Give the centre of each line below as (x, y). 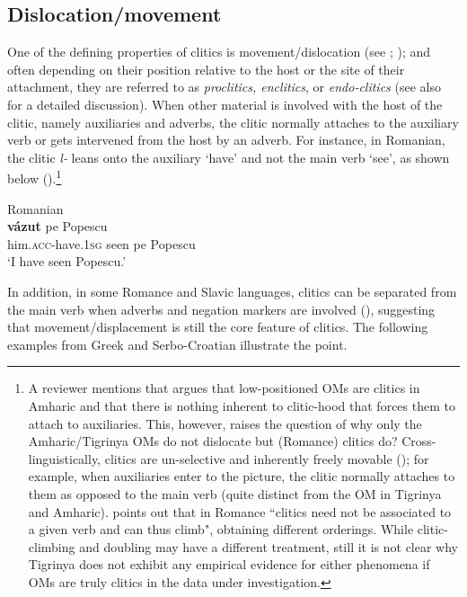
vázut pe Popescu (57, 226)
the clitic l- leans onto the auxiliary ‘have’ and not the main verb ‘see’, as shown (229, 157)
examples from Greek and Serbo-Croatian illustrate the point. (177, 344)
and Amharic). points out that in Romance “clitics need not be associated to (240, 511)
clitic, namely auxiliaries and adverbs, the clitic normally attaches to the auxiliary (233, 122)
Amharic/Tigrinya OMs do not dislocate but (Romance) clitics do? (213, 441)
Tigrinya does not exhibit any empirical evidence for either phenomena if (229, 564)
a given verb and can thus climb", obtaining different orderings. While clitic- (238, 529)
